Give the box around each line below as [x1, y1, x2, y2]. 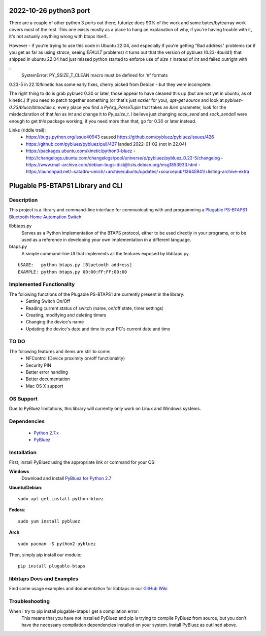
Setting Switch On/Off [26, 298, 70, 304]
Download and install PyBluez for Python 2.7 [21, 476, 112, 481]
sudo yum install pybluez [18, 518, 81, 524]
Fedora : [9, 507, 26, 513]
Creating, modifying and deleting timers [26, 312, 106, 318]
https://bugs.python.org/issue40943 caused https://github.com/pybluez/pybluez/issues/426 [26, 134, 214, 140]
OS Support [9, 395, 38, 402]
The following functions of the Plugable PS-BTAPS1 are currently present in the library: [9, 291, 185, 297]
